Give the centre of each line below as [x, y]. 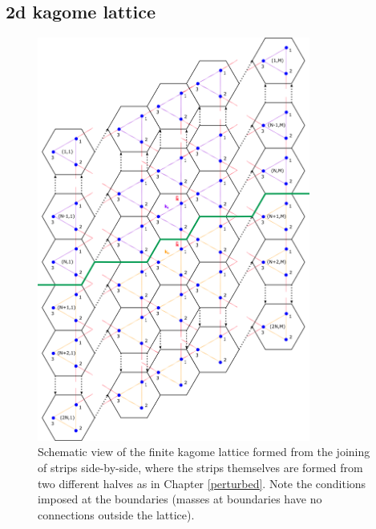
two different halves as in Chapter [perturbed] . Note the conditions [202, 483]
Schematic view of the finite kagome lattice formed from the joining [204, 452]
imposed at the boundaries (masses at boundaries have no [180, 499]
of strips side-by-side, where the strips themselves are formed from [200, 468]
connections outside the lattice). [116, 514]
